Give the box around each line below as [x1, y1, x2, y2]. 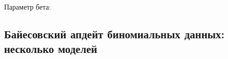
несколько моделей [4, 41, 97, 56]
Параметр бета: [4, 2, 51, 12]
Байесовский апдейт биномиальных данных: [4, 26, 225, 41]
